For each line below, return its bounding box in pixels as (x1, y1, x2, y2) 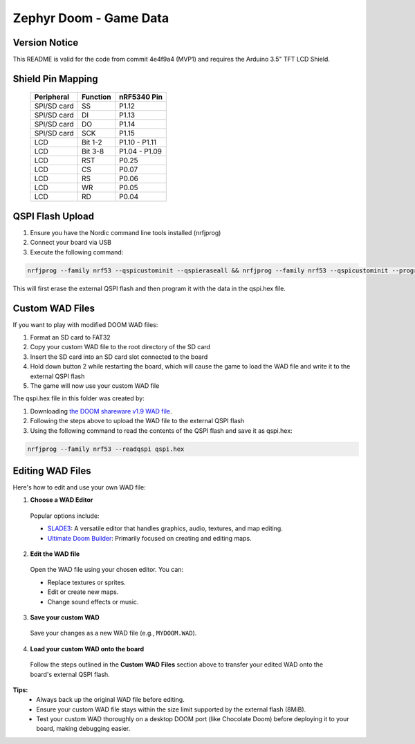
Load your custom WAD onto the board (30, 644, 145, 653)
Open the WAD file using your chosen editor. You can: (30, 566, 183, 574)
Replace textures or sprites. (47, 578, 126, 586)
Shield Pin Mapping (12, 73, 98, 84)
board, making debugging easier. (36, 725, 131, 733)
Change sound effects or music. (47, 597, 139, 606)
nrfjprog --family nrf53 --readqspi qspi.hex (27, 445, 185, 453)
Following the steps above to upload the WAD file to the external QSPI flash (30, 417, 245, 425)
